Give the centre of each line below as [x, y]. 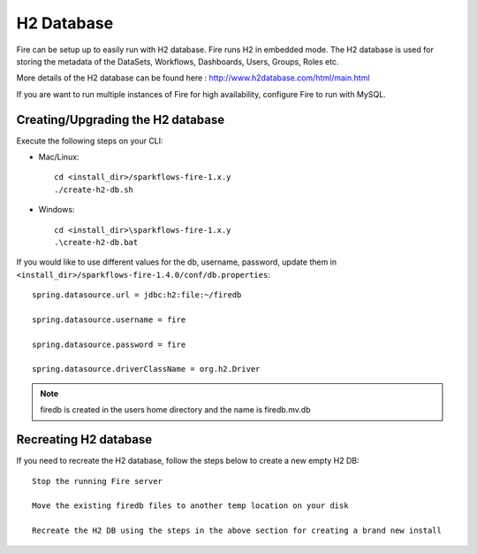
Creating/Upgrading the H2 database [121, 119]
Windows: [57, 210]
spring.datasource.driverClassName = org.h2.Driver [146, 369]
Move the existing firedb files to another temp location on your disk [190, 506]
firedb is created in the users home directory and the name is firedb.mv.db [175, 410]
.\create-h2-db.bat [96, 242]
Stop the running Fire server [98, 481]
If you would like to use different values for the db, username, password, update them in [177, 262]
